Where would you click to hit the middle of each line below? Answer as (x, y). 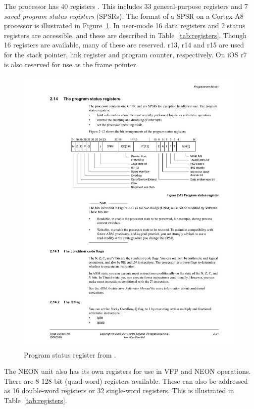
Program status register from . (70, 354)
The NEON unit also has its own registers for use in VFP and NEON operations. (127, 371)
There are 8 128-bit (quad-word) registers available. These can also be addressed (126, 381)
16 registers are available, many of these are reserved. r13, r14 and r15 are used (124, 45)
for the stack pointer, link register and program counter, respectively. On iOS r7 (126, 54)
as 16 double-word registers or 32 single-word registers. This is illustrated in (119, 390)
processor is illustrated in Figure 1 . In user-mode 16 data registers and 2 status (125, 25)
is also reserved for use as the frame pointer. (71, 64)
